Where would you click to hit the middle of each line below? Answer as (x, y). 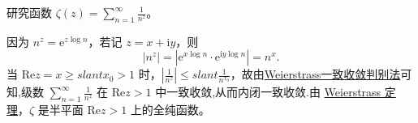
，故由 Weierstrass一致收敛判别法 (315, 74)
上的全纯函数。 (170, 110)
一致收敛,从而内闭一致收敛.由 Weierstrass (274, 92)
